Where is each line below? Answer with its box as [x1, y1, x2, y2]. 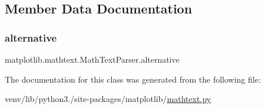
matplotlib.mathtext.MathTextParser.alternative [5, 53, 180, 65]
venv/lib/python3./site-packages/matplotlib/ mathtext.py [5, 93, 211, 105]
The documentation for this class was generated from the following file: [5, 73, 261, 85]
